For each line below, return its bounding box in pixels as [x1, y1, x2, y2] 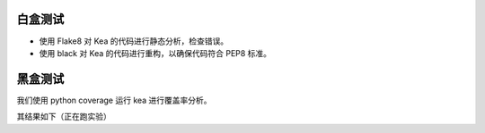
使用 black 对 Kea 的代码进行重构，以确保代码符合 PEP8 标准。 [39, 47, 272, 58]
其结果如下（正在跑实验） [16, 112, 111, 122]
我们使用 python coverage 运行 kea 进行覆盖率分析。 [16, 95, 212, 105]
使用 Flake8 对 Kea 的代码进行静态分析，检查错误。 [39, 36, 229, 46]
